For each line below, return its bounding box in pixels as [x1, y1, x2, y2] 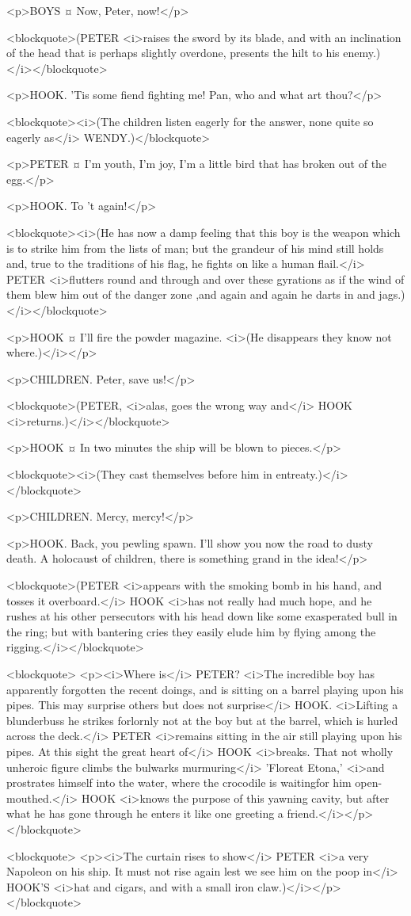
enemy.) [343, 44, 381, 61]
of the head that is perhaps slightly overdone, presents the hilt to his [6, 44, 340, 61]
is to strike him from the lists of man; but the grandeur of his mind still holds [6, 239, 384, 256]
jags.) [379, 286, 405, 303]
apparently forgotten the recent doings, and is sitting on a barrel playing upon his [6, 681, 404, 697]
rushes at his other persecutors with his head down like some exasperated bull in [6, 608, 398, 624]
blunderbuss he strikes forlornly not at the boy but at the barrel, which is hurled [6, 712, 398, 728]
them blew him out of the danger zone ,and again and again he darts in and [6, 286, 375, 303]
